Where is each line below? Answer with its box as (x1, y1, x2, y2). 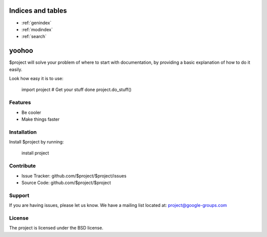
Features (9, 99, 31, 106)
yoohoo (9, 47, 33, 55)
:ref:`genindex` (21, 20, 52, 26)
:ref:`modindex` (21, 26, 53, 32)
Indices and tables (9, 6, 67, 15)
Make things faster (21, 116, 60, 122)
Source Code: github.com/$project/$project (21, 180, 111, 186)
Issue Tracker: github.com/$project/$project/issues (21, 173, 127, 179)
